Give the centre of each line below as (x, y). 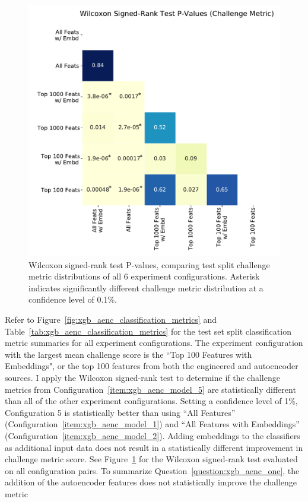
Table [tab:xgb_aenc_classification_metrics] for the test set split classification (148, 331)
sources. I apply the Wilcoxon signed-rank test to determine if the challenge (142, 377)
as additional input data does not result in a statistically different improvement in (154, 447)
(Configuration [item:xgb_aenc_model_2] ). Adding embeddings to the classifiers (153, 435)
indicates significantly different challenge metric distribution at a (146, 287)
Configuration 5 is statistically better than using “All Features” (120, 412)
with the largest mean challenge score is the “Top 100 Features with (128, 354)
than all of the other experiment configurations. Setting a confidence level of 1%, (151, 401)
